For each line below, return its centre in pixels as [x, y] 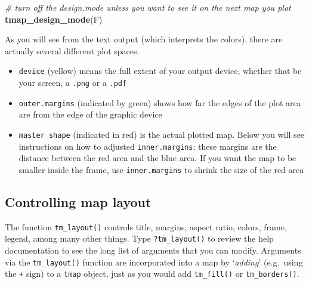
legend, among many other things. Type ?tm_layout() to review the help [139, 238]
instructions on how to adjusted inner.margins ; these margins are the [148, 146]
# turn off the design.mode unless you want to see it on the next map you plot [148, 7]
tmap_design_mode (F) [54, 19]
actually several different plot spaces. [72, 50]
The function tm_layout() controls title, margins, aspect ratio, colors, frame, [146, 226]
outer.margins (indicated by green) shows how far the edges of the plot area [160, 102]
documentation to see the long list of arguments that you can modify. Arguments [153, 250]
